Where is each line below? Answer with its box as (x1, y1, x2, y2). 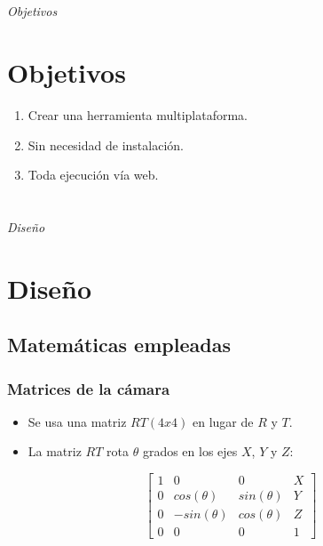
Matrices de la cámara (7, 377, 170, 399)
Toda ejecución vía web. (28, 165, 159, 184)
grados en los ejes (142, 442, 238, 461)
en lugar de (193, 412, 254, 430)
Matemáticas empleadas (7, 331, 231, 358)
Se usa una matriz (28, 412, 127, 430)
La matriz (28, 442, 82, 461)
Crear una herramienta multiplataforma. (28, 105, 248, 124)
